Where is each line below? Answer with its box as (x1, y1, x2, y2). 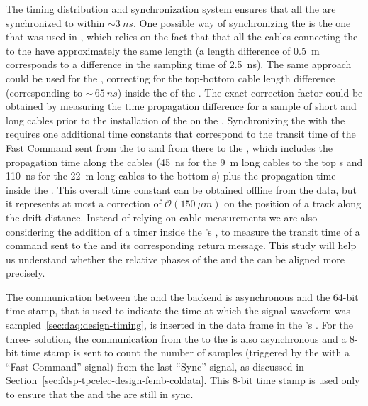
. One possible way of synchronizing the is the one (133, 15, 351, 30)
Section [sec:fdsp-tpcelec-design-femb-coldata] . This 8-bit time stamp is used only (6, 373, 360, 388)
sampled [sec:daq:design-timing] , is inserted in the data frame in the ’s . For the (6, 317, 354, 332)
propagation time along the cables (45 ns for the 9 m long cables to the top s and (6, 154, 363, 169)
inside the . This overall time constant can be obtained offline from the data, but (6, 182, 357, 197)
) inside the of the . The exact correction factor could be (117, 84, 363, 99)
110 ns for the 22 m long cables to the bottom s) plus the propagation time (6, 168, 336, 183)
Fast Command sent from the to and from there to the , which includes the (6, 140, 333, 155)
